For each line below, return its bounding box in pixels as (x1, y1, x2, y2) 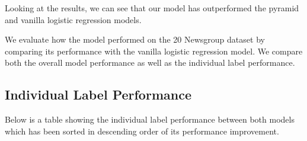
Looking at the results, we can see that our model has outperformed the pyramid (5, 2, 299, 14)
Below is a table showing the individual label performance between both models (5, 113, 295, 126)
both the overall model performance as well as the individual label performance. (5, 56, 295, 69)
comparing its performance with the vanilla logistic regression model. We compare (5, 44, 303, 57)
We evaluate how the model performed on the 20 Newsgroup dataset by (5, 33, 265, 46)
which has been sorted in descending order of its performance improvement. (5, 124, 279, 137)
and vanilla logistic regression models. (5, 13, 142, 25)
